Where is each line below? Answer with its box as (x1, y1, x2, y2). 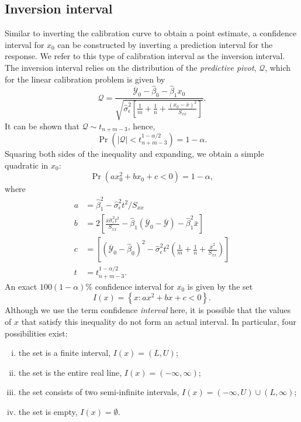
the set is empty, (18, 405, 78, 417)
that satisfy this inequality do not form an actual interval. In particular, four (21, 315, 296, 327)
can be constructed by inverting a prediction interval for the (57, 38, 273, 50)
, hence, (127, 119, 155, 132)
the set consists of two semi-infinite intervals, (18, 386, 179, 398)
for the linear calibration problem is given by (5, 73, 165, 85)
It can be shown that (5, 119, 80, 132)
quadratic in (5, 159, 49, 171)
